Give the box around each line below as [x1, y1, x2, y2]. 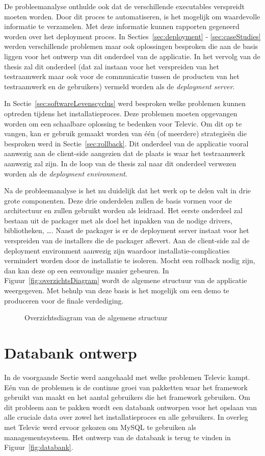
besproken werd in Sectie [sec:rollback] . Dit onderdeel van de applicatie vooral [4, 138, 249, 148]
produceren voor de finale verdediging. [4, 295, 124, 306]
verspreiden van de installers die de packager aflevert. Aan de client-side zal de [4, 235, 250, 246]
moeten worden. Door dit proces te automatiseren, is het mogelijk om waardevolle [4, 11, 260, 21]
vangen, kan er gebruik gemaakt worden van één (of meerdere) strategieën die [4, 128, 247, 139]
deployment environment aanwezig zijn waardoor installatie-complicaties [4, 245, 230, 256]
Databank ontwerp [4, 342, 137, 363]
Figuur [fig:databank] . [4, 442, 73, 452]
